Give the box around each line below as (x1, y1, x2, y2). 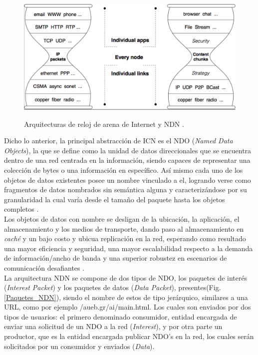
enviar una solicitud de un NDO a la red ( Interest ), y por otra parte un (4, 321, 223, 332)
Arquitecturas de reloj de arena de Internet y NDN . (24, 118, 184, 129)
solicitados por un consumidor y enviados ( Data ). (4, 341, 155, 351)
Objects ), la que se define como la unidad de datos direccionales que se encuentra (4, 145, 252, 155)
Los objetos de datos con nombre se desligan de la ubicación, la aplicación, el (4, 213, 240, 224)
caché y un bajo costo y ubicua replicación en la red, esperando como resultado (4, 233, 246, 244)
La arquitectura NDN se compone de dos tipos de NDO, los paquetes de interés (4, 272, 248, 283)
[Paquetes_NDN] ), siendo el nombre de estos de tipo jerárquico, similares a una (4, 292, 248, 302)
